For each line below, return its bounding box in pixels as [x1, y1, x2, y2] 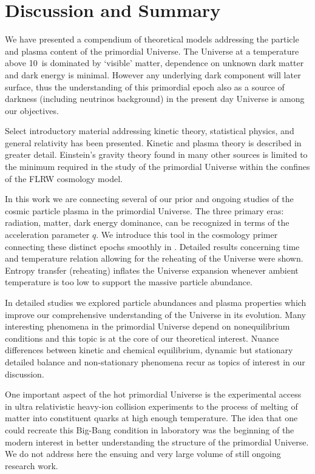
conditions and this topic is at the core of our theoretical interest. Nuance [5, 331, 279, 344]
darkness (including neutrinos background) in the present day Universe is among [5, 92, 305, 105]
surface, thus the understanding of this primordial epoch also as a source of [5, 80, 285, 93]
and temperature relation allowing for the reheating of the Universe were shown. [5, 252, 303, 265]
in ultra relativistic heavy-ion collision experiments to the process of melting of [5, 399, 298, 412]
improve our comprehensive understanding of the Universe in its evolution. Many [5, 308, 306, 320]
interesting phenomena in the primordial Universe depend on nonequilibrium [5, 320, 290, 333]
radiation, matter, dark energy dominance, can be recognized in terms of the [5, 216, 290, 229]
